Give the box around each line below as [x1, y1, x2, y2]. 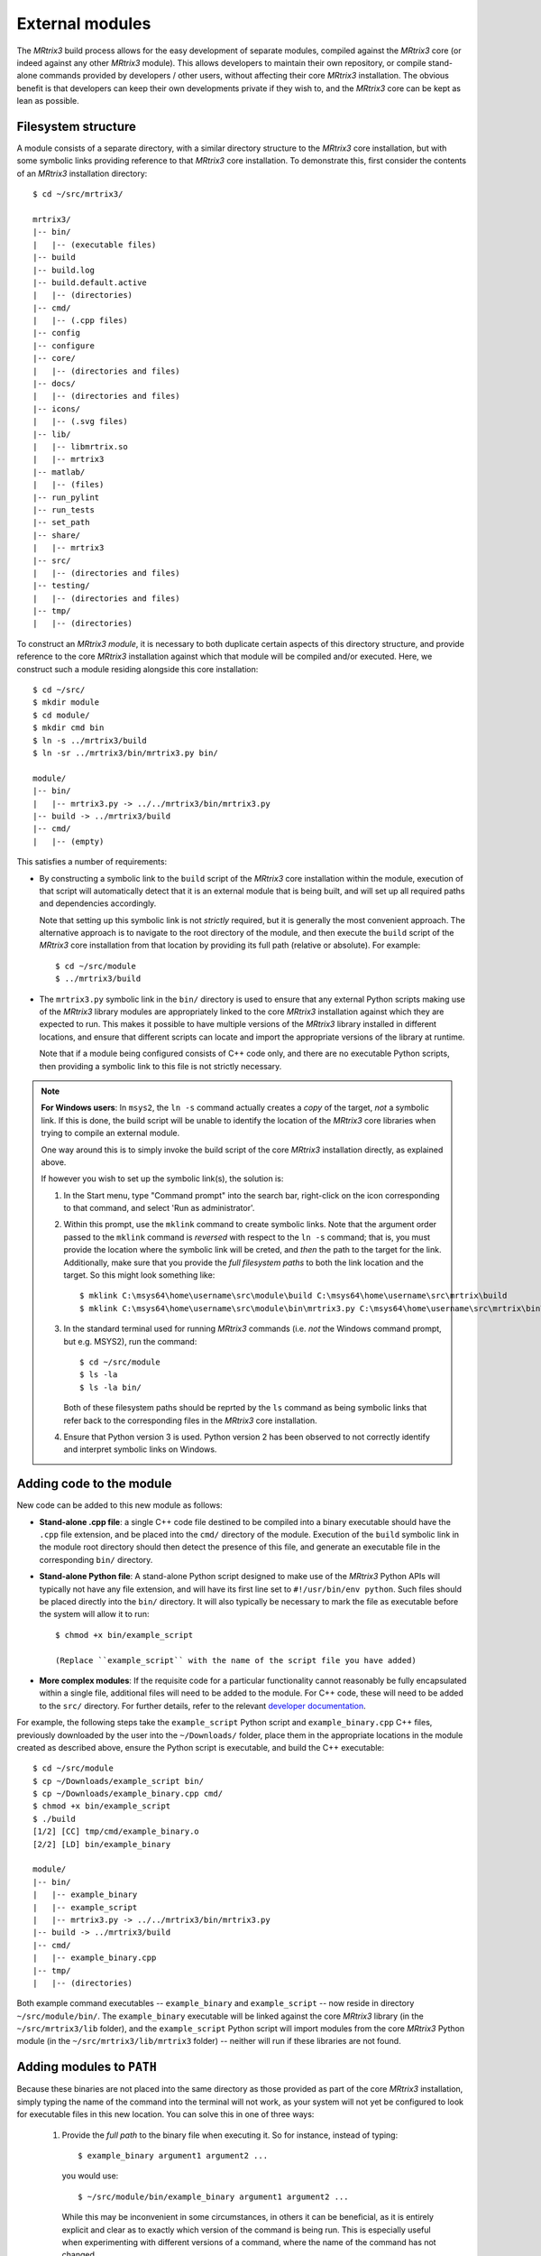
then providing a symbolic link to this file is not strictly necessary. [39, 1060, 282, 1071]
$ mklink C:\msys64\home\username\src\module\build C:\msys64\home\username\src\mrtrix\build [79, 1290, 508, 1301]
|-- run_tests [32, 504, 95, 514]
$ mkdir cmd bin [32, 723, 105, 733]
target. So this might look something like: [63, 1270, 215, 1281]
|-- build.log [32, 264, 95, 275]
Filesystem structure [16, 118, 137, 134]
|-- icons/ [32, 403, 81, 414]
